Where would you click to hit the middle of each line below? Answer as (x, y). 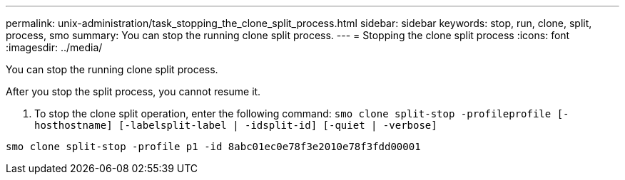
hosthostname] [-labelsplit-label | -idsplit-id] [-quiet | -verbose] (236, 125)
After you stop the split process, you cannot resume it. (133, 91)
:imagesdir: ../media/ (54, 47)
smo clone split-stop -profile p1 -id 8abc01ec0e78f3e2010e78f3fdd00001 (213, 147)
